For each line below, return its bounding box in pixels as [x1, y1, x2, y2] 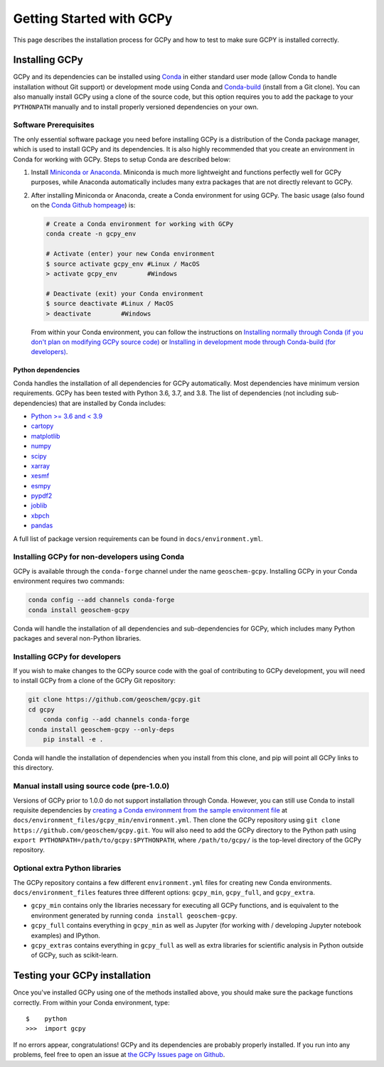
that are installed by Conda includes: [58, 399, 166, 407]
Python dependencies [13, 366, 80, 375]
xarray [31, 461, 50, 470]
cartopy [31, 422, 54, 430]
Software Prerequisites [13, 120, 95, 130]
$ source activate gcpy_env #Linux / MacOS [46, 259, 201, 268]
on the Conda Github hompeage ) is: [31, 201, 136, 210]
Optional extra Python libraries [13, 864, 122, 874]
